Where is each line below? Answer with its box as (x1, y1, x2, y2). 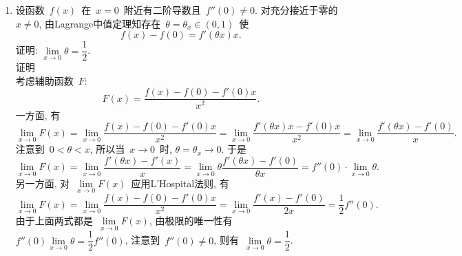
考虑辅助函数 (15, 73, 74, 87)
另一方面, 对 (15, 175, 70, 190)
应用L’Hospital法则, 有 (131, 175, 229, 190)
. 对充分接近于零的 (254, 3, 338, 17)
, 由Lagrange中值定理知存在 (39, 16, 161, 30)
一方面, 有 (15, 107, 61, 122)
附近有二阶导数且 (123, 3, 201, 17)
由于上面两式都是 (15, 213, 93, 228)
